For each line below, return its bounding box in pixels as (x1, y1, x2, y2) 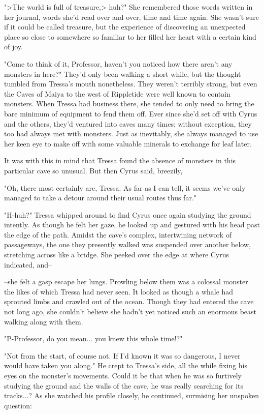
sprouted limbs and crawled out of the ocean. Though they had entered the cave (4, 296, 254, 307)
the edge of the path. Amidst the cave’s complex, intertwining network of (4, 229, 232, 240)
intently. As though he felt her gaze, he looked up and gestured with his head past (4, 219, 260, 230)
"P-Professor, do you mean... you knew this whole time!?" (4, 333, 183, 344)
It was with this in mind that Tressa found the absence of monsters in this (4, 155, 236, 166)
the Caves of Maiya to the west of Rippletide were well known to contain (4, 88, 230, 99)
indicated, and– (4, 259, 52, 270)
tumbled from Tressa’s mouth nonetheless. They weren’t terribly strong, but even (4, 78, 257, 89)
